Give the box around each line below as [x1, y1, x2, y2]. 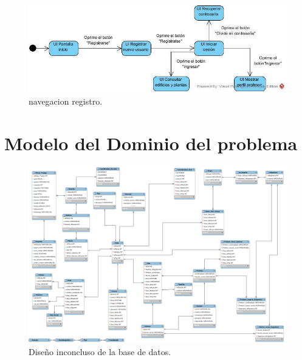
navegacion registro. [29, 94, 103, 107]
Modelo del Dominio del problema [4, 130, 298, 155]
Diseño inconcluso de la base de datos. [29, 345, 171, 358]
